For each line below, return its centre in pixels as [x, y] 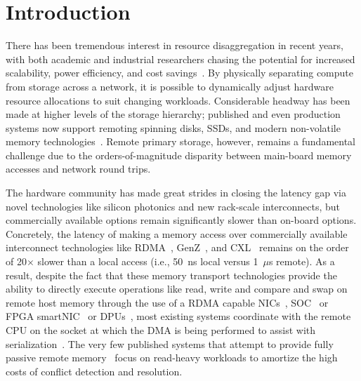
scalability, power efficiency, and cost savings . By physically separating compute [180, 73]
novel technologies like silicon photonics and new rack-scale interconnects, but [173, 206]
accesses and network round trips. [78, 169]
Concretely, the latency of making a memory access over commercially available [177, 233]
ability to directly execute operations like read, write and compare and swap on [177, 289]
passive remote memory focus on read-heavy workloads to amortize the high [172, 357]
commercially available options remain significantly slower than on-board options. [181, 220]
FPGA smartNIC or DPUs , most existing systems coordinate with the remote [178, 316]
